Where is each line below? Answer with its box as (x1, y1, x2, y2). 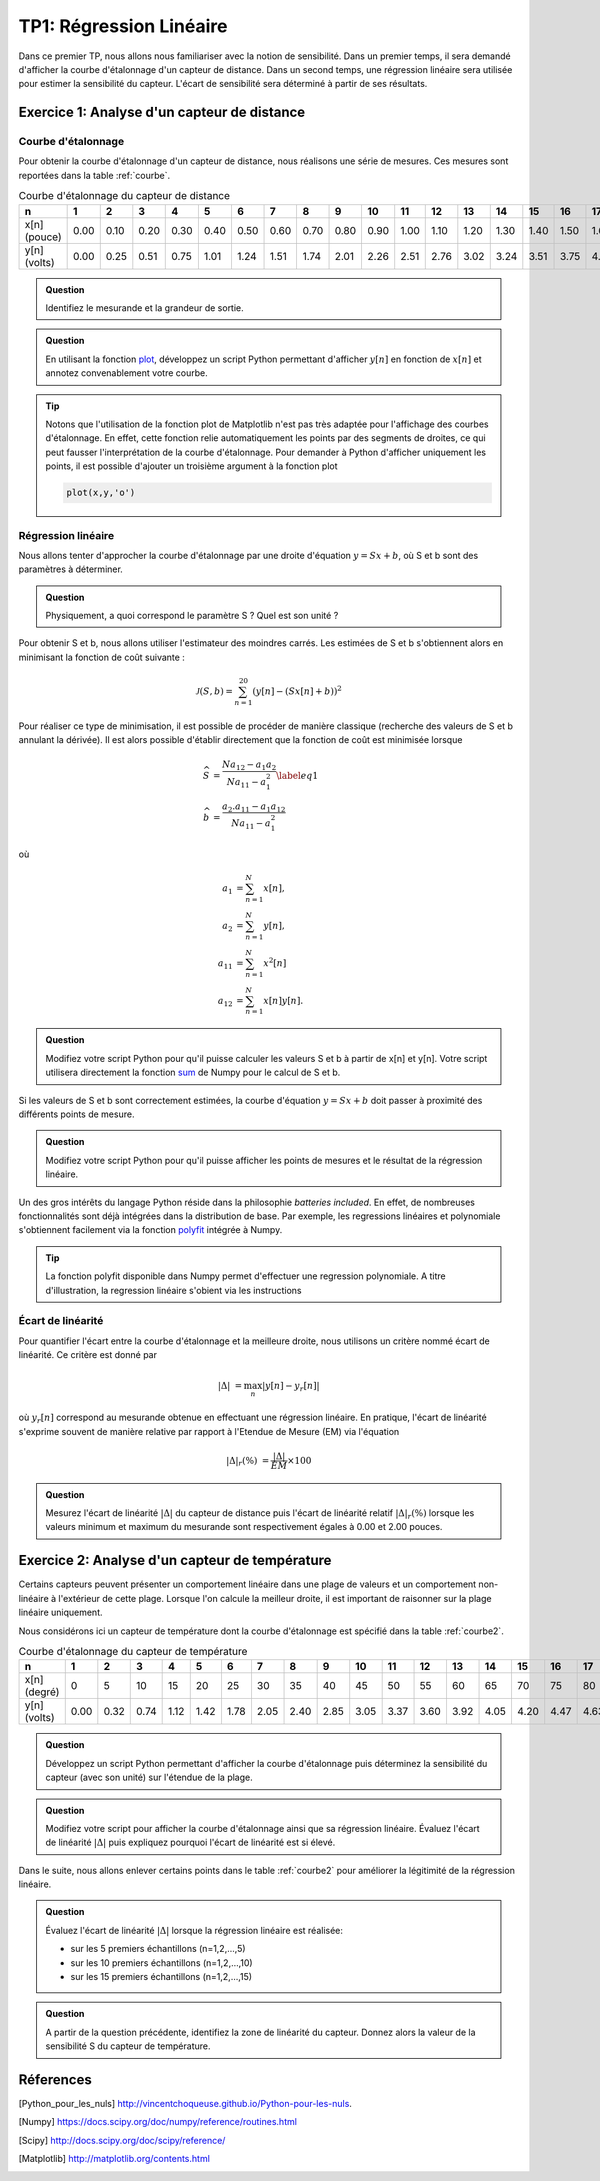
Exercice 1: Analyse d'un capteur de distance (18, 104, 306, 121)
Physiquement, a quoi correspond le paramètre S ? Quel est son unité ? (45, 610, 339, 622)
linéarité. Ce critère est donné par (18, 1349, 157, 1361)
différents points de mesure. (18, 1108, 135, 1120)
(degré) (24, 1685, 60, 1699)
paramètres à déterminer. (18, 563, 124, 575)
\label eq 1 (275, 770, 319, 782)
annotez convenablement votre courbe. (45, 367, 209, 379)
